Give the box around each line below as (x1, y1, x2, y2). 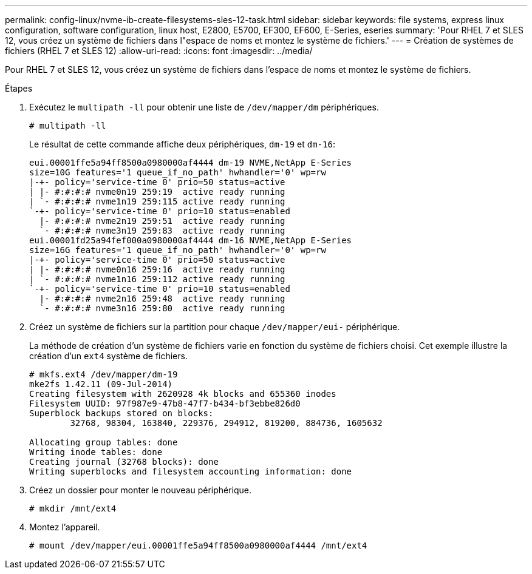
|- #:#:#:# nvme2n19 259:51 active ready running (39, 216, 285, 226)
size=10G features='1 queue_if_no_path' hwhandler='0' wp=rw (29, 167, 326, 177)
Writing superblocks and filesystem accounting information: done (29, 467, 352, 476)
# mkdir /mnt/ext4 (29, 504, 117, 513)
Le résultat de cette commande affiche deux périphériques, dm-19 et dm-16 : (29, 139, 335, 149)
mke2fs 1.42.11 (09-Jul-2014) (29, 379, 173, 389)
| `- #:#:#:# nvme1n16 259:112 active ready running (29, 274, 285, 284)
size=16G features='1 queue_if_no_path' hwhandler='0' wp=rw (29, 245, 326, 255)
